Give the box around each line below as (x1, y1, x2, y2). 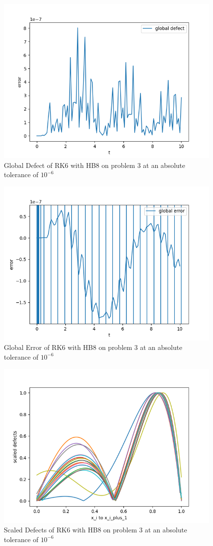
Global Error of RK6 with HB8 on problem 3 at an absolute (4, 342, 183, 352)
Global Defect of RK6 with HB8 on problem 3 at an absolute (4, 160, 185, 170)
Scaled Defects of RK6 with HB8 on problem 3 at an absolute (4, 525, 187, 535)
